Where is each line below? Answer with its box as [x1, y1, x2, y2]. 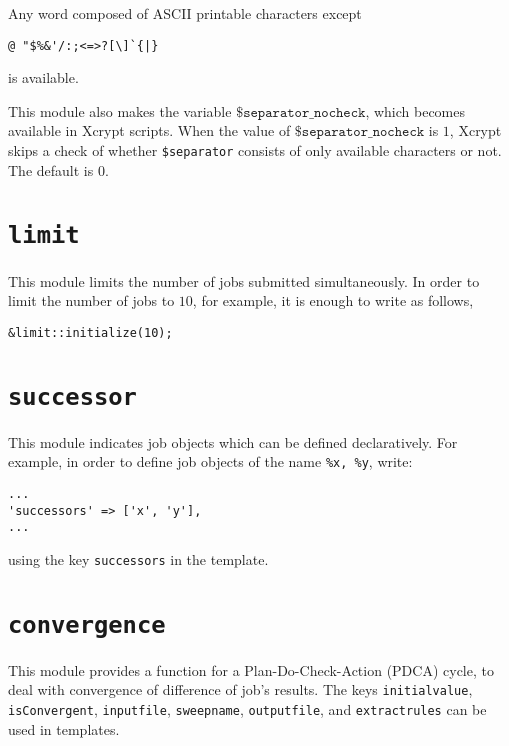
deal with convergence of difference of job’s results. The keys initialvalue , [8, 679, 473, 700]
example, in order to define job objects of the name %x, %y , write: [8, 451, 413, 472]
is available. [8, 67, 79, 88]
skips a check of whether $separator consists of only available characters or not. [8, 140, 502, 161]
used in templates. [8, 718, 120, 739]
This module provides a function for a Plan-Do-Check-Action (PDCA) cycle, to [8, 659, 494, 680]
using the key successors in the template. [8, 548, 269, 569]
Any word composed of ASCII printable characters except [8, 3, 362, 23]
